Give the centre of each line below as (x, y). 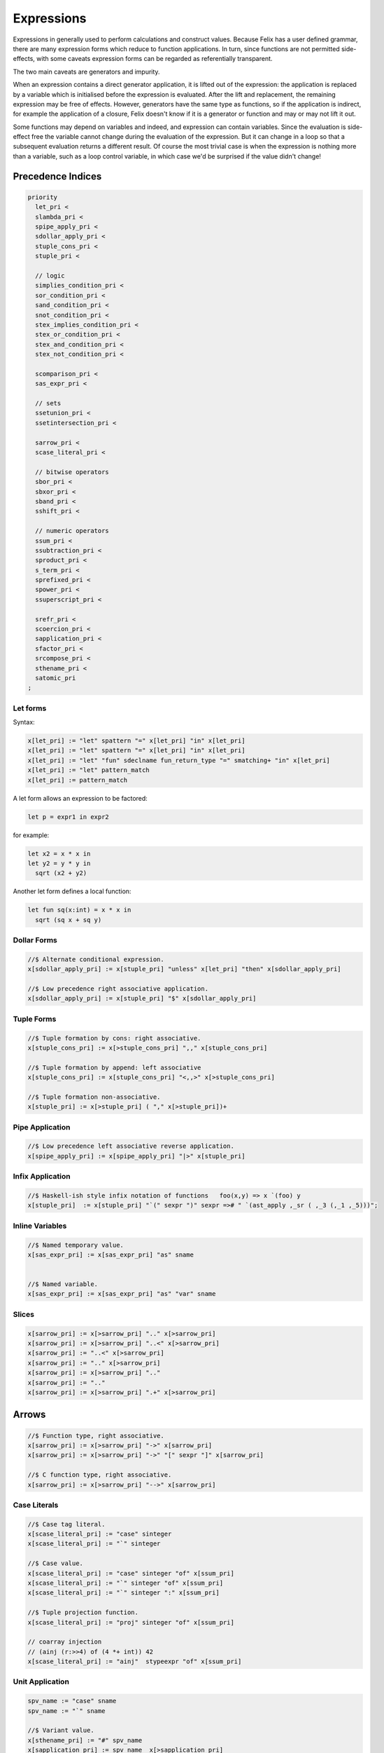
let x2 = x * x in (59, 853)
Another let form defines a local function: (72, 891)
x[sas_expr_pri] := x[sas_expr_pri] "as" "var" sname (122, 1294)
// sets (48, 404)
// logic (50, 276)
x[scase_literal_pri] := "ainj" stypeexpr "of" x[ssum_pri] (135, 1661)
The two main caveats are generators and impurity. (86, 72)
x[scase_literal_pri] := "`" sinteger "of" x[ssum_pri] (126, 1583)
